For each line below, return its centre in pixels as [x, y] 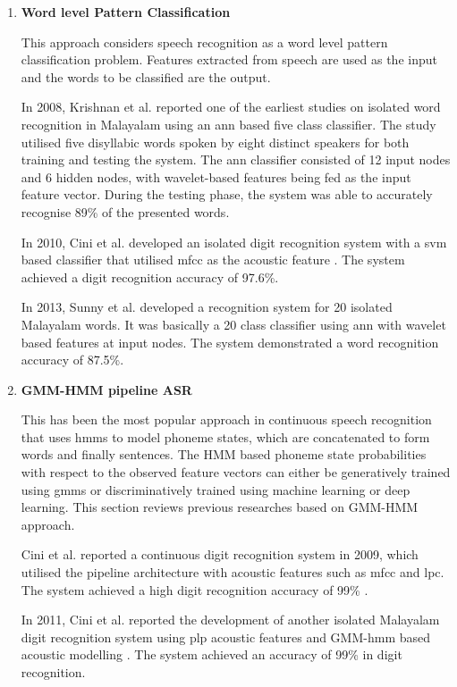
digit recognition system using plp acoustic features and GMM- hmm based [226, 637]
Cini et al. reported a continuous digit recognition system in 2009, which [220, 554]
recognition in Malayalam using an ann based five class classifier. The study [228, 124]
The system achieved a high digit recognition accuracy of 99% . [195, 589]
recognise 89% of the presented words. [125, 211]
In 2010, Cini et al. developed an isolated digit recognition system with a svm [234, 242]
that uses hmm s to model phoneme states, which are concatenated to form [225, 436]
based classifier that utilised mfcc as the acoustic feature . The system [213, 260]
